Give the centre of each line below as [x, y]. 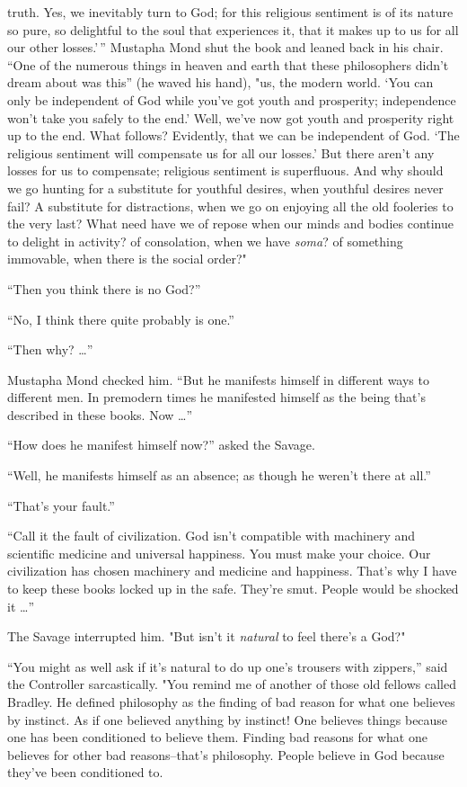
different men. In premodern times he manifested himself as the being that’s [216, 397]
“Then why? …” [50, 349]
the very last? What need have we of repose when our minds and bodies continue [231, 224]
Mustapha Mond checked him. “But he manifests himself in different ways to [218, 379]
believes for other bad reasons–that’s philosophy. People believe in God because [226, 754]
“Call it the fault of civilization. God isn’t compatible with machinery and [211, 536]
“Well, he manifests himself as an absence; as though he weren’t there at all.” [219, 475]
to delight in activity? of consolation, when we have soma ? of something [205, 241]
